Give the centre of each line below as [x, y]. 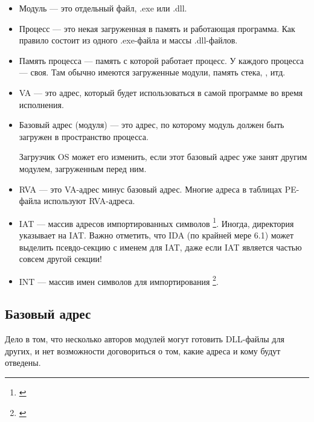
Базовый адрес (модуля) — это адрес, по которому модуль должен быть [152, 125]
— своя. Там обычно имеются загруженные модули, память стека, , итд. [152, 72]
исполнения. [41, 104]
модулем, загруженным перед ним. [83, 168]
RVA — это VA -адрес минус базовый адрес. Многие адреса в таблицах [151, 189]
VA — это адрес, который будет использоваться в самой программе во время [161, 92]
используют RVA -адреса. [89, 201]
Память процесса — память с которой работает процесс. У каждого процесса [162, 60]
